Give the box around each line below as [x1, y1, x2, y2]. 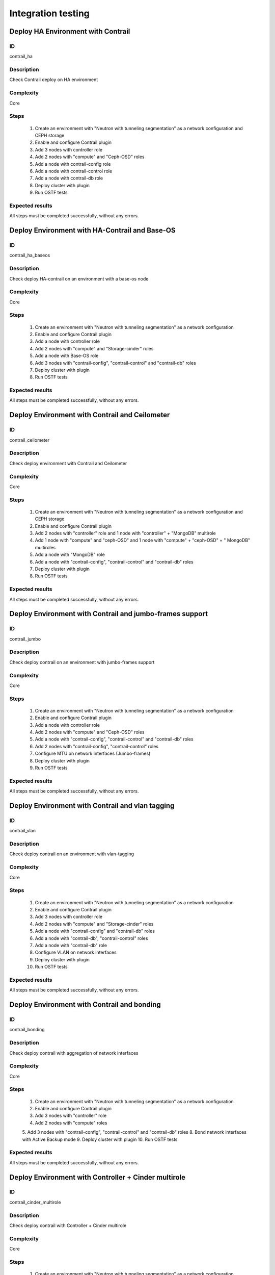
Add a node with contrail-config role [35, 161, 111, 167]
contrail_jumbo [9, 635, 41, 642]
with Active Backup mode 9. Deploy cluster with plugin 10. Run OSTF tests [22, 1136, 178, 1142]
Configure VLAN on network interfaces [35, 949, 117, 956]
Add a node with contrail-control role [35, 168, 113, 174]
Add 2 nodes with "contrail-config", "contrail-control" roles [35, 743, 159, 749]
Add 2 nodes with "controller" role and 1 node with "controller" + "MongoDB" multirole [35, 530, 216, 537]
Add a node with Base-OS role [35, 352, 99, 359]
